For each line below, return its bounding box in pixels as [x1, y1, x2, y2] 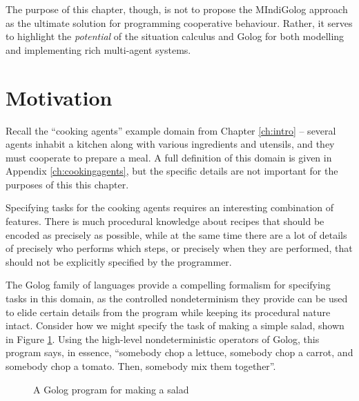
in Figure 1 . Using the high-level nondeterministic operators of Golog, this [6, 331, 320, 346]
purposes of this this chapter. [6, 177, 129, 191]
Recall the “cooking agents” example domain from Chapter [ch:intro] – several [6, 123, 336, 137]
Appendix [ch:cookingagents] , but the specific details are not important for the [6, 164, 338, 178]
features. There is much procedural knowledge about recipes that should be [6, 214, 324, 228]
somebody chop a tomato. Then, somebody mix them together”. [6, 359, 276, 373]
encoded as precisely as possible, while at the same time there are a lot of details [6, 227, 347, 242]
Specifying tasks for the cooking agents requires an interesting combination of [6, 200, 334, 215]
